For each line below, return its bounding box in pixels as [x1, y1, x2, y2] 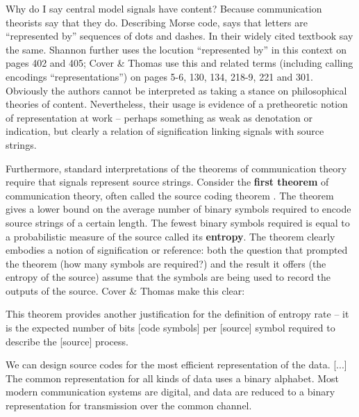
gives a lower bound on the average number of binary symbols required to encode [6, 202, 351, 216]
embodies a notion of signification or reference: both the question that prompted [6, 243, 348, 257]
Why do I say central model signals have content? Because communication [6, 1, 322, 15]
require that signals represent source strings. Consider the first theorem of [6, 174, 329, 189]
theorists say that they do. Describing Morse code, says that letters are [6, 15, 308, 29]
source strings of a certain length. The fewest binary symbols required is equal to [6, 215, 350, 229]
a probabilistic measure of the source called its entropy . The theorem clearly [6, 229, 335, 243]
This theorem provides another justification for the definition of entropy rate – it [6, 306, 349, 321]
